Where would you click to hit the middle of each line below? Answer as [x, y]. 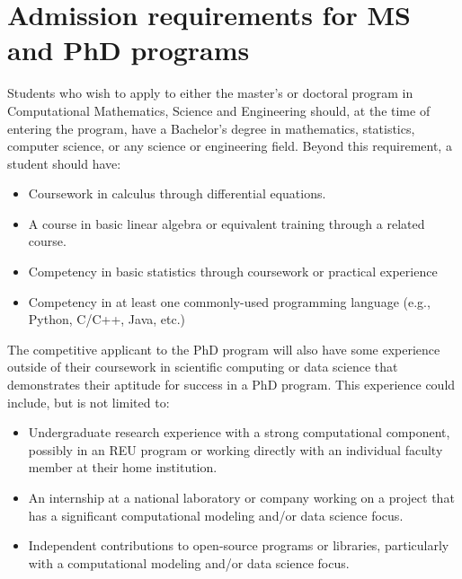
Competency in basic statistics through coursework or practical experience [233, 272]
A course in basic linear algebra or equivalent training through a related [227, 223]
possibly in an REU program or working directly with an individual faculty [235, 449]
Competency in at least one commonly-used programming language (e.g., [229, 301]
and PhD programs [129, 50]
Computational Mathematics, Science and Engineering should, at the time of [219, 110]
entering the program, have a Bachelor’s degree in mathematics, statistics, [211, 128]
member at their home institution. [123, 467]
